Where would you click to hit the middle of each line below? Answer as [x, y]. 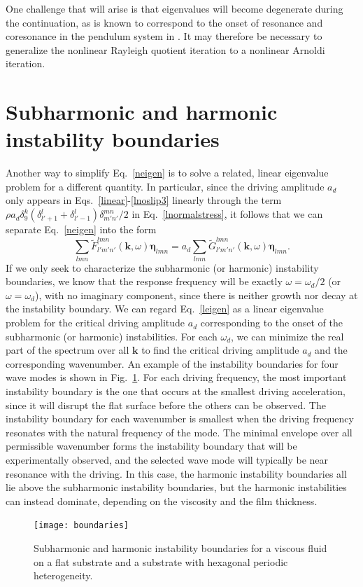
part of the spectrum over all [67, 350]
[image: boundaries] [81, 526]
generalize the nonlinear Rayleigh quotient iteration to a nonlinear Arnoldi [165, 49]
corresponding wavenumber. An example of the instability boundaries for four [172, 363]
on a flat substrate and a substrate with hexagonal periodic [161, 561]
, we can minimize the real [287, 336]
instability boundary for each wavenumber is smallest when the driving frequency [180, 419]
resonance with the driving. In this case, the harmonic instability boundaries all [176, 473]
